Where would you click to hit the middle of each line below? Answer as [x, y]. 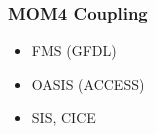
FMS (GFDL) [74, 50]
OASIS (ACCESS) [88, 83]
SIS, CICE [63, 117]
